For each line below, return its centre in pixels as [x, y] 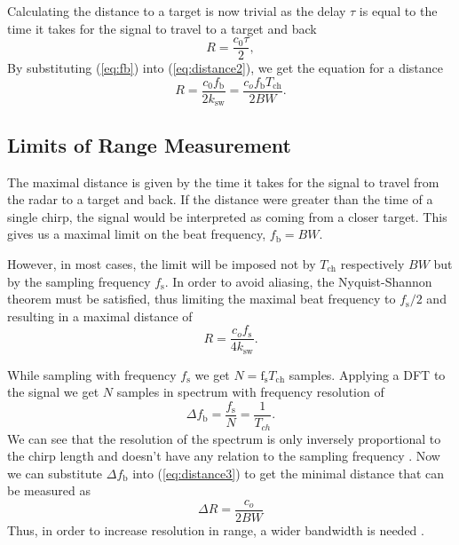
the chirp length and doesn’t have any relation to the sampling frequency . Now [224, 456]
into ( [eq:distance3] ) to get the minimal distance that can [289, 473]
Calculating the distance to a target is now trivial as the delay [177, 11]
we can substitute [55, 473]
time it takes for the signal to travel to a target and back [162, 28]
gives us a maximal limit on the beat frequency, [137, 234]
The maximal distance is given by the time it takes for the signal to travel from [223, 182]
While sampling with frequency [92, 374]
